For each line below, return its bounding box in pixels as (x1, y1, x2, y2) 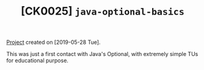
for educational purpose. (6, 57, 69, 65)
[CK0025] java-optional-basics (21, 4, 184, 18)
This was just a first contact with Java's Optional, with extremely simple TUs (6, 51, 199, 58)
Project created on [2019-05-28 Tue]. (6, 38, 101, 46)
